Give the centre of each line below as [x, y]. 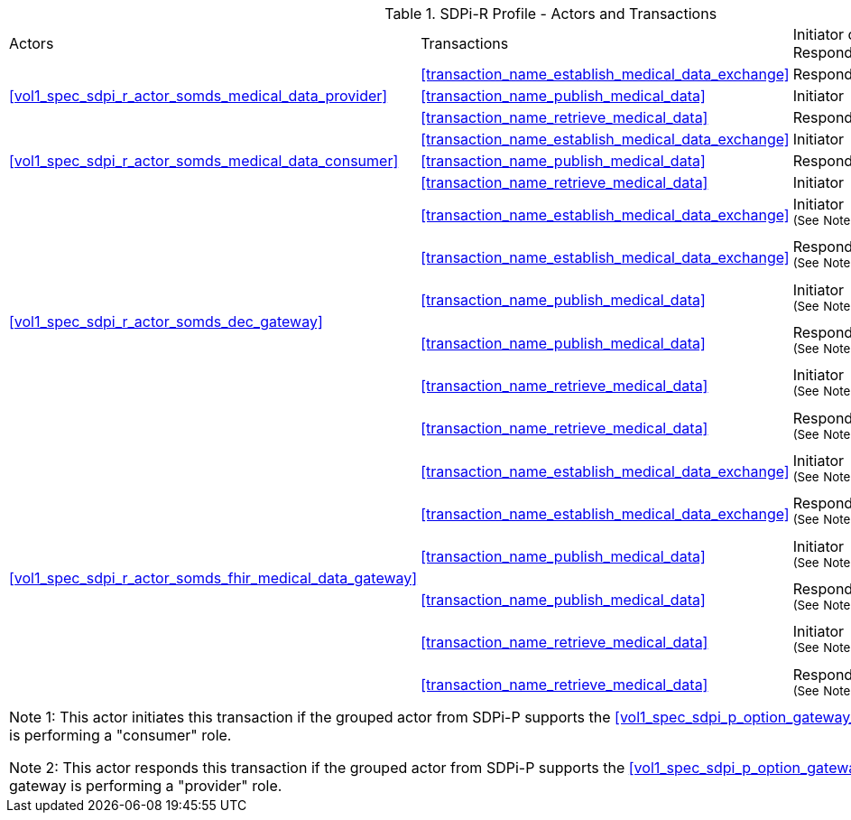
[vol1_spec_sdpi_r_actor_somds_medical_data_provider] [199, 96]
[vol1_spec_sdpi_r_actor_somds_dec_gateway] [166, 321]
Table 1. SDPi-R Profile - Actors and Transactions [551, 14]
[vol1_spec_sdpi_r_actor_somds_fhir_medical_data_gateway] [213, 578]
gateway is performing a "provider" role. [146, 785]
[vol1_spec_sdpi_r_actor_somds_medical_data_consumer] [204, 161]
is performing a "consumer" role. [120, 735]
